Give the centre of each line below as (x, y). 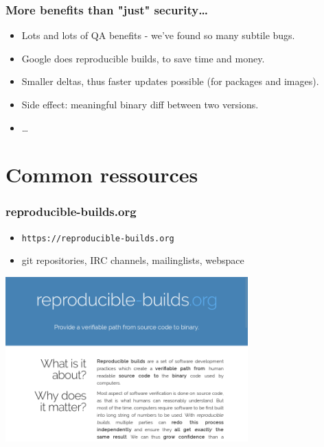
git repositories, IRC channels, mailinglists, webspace (133, 260)
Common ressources (102, 174)
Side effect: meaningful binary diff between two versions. (140, 104)
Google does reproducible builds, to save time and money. (143, 58)
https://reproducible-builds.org (98, 238)
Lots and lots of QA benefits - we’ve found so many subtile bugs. (158, 35)
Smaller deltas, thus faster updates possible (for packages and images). (170, 81)
